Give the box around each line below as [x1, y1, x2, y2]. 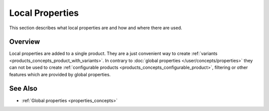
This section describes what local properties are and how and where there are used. [9, 25, 182, 31]
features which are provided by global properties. [9, 71, 111, 77]
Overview [9, 38, 40, 46]
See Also [9, 84, 37, 93]
